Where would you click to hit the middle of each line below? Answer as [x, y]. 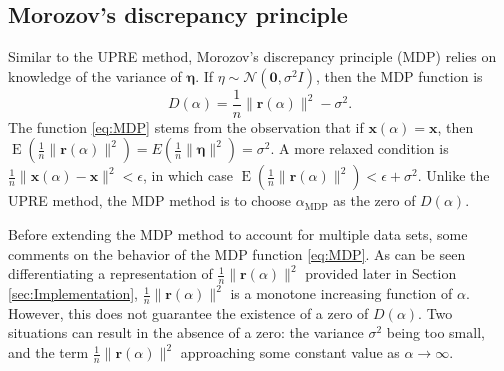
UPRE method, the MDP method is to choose [150, 200]
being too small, [435, 332]
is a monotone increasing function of [341, 293]
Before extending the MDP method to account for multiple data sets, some [238, 234]
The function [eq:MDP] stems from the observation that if [186, 126]
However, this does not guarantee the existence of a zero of [188, 312]
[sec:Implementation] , [73, 293]
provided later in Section [381, 273]
